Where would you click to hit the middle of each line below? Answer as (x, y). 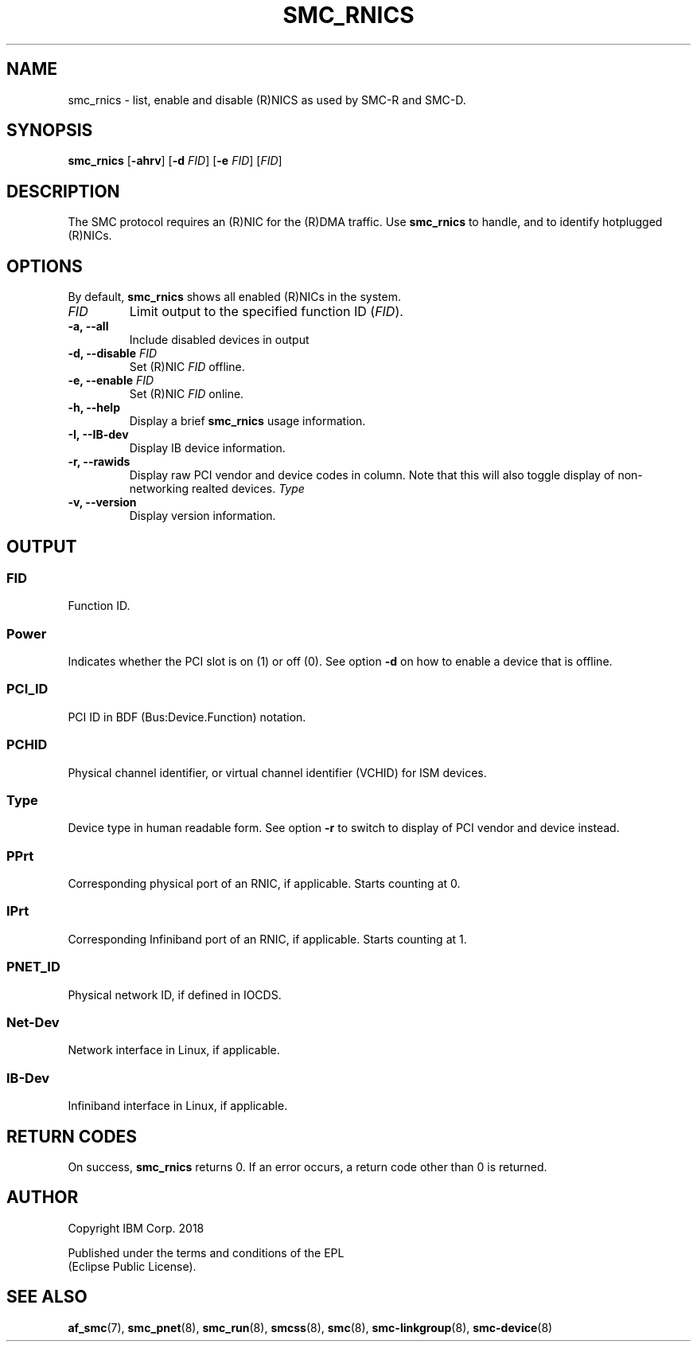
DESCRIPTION (63, 191)
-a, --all (88, 326)
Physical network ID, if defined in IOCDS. (175, 994)
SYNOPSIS (50, 131)
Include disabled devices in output (219, 340)
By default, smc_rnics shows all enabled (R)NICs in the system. (234, 297)
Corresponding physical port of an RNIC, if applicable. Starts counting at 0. (264, 884)
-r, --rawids (99, 462)
